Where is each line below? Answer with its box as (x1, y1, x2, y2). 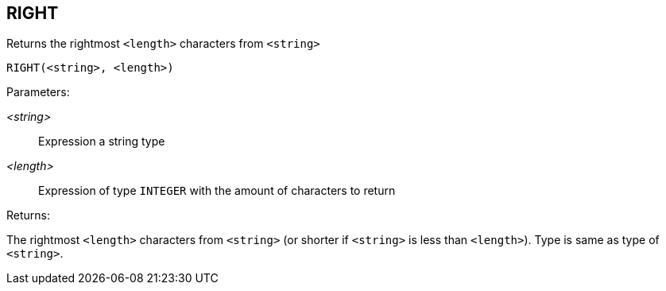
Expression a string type (38, 134, 165, 149)
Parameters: (6, 85, 70, 99)
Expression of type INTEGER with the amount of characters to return (38, 184, 396, 198)
